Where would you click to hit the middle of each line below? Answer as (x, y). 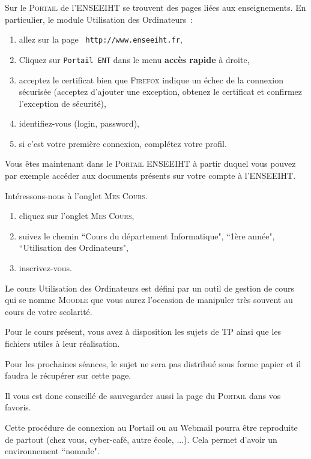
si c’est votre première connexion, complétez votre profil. (123, 143)
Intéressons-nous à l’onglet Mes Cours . (77, 195)
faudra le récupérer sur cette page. (68, 375)
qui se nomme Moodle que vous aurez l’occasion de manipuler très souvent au (149, 300)
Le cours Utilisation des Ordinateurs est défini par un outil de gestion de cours (149, 288)
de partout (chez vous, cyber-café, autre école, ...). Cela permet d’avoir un (141, 439)
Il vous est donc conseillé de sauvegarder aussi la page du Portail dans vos (143, 395)
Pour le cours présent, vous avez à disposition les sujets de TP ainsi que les (143, 331)
